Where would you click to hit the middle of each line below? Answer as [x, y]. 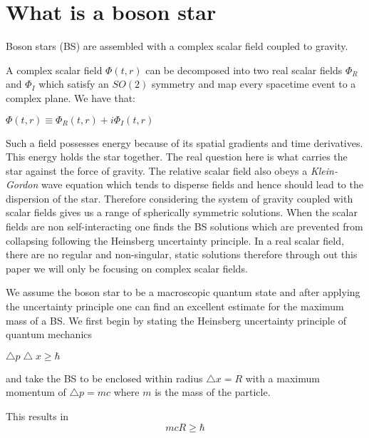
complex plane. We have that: [71, 97]
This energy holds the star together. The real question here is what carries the [177, 157]
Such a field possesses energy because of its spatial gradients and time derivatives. [184, 142]
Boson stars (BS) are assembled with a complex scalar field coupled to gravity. [177, 46]
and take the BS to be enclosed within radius [104, 378]
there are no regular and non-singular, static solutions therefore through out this [182, 254]
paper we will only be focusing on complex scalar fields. [127, 268]
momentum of [36, 392]
